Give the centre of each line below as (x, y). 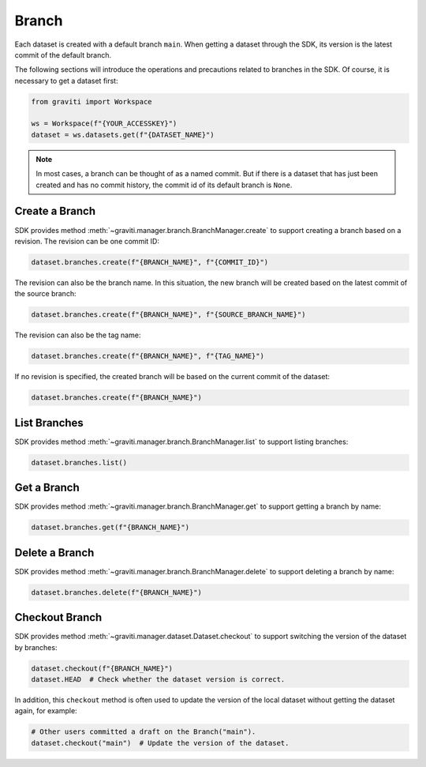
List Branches (49, 423)
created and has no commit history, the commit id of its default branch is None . (164, 185)
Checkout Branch (58, 617)
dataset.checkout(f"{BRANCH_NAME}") (102, 668)
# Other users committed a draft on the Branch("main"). (144, 732)
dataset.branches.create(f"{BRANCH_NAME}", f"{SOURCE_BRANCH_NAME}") (168, 315)
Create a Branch (55, 211)
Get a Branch (47, 488)
